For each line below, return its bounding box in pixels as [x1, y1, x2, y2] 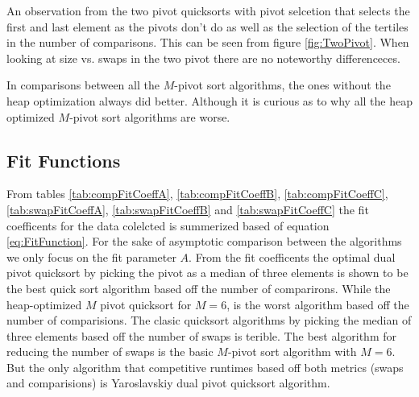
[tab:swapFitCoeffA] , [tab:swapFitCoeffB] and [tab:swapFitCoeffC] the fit [6, 201, 369, 217]
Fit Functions [6, 147, 121, 172]
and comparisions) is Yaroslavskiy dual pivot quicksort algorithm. [6, 374, 330, 391]
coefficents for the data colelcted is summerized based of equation [6, 217, 330, 234]
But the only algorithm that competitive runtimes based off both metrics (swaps [6, 358, 404, 375]
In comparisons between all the [6, 77, 160, 93]
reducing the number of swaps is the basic [6, 343, 214, 360]
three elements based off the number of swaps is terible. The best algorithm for [6, 327, 396, 344]
